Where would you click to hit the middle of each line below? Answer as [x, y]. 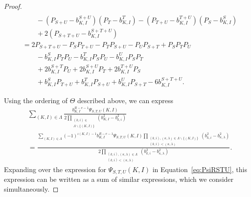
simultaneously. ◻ [31, 188]
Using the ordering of [36, 100]
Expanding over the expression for [55, 169]
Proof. [13, 6]
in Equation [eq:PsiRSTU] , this [200, 169]
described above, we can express [125, 100]
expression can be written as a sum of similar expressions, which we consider [119, 179]
